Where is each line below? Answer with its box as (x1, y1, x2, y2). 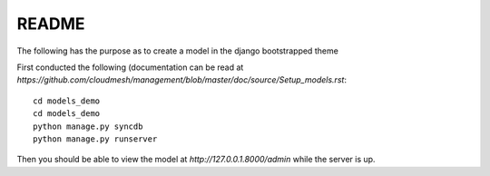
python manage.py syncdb (33, 121, 143, 132)
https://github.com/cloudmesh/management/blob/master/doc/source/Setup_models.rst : (16, 74, 347, 85)
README (16, 14, 85, 34)
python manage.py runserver (33, 133, 158, 144)
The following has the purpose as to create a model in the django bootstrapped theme (16, 45, 339, 56)
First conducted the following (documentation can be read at (16, 62, 244, 73)
